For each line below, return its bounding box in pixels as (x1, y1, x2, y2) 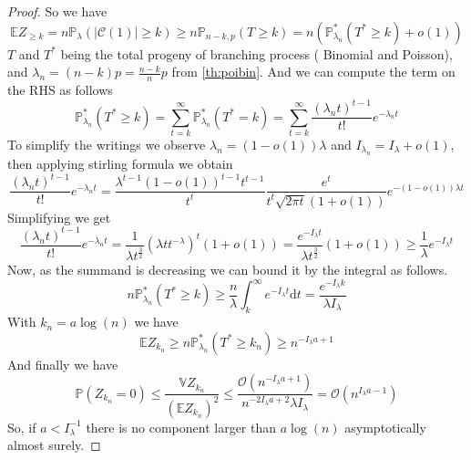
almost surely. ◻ (7, 435, 101, 455)
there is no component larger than (86, 417, 277, 436)
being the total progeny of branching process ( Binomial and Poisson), (60, 44, 453, 63)
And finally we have (7, 354, 118, 373)
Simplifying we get (7, 207, 111, 226)
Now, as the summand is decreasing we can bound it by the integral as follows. (7, 260, 448, 279)
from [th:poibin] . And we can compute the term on (171, 62, 456, 81)
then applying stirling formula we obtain (7, 154, 233, 173)
